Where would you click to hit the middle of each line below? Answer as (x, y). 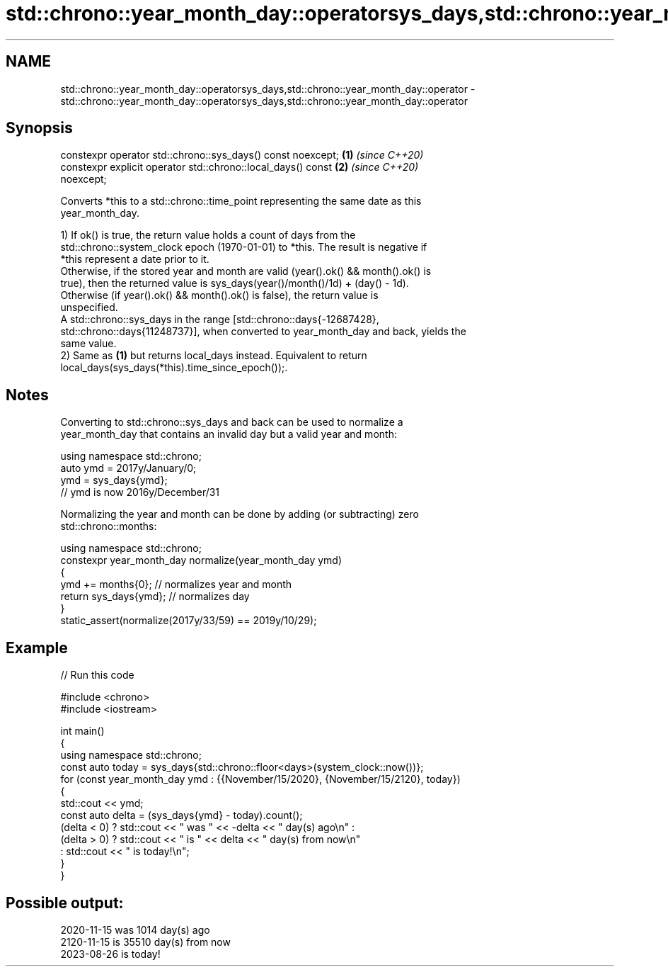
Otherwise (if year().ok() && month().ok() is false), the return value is (219, 295)
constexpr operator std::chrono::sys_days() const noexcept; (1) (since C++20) (242, 155)
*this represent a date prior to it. (135, 259)
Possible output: (65, 903)
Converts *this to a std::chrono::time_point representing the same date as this (241, 201)
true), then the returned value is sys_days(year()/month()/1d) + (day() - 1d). (235, 283)
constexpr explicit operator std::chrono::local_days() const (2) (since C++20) (240, 167)
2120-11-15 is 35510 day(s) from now (145, 942)
